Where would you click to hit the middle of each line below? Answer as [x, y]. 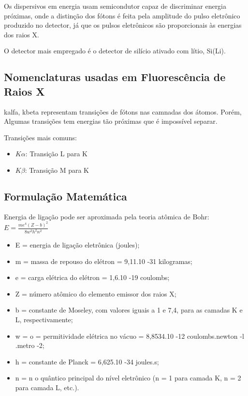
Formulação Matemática [66, 196]
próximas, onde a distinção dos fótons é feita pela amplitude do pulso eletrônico [122, 15]
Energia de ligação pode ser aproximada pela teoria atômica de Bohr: [107, 216]
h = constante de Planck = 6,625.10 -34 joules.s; [87, 361]
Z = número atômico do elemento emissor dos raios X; [96, 293]
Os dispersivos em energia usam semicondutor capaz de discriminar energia [115, 6]
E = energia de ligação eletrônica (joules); [77, 245]
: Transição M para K [57, 170]
